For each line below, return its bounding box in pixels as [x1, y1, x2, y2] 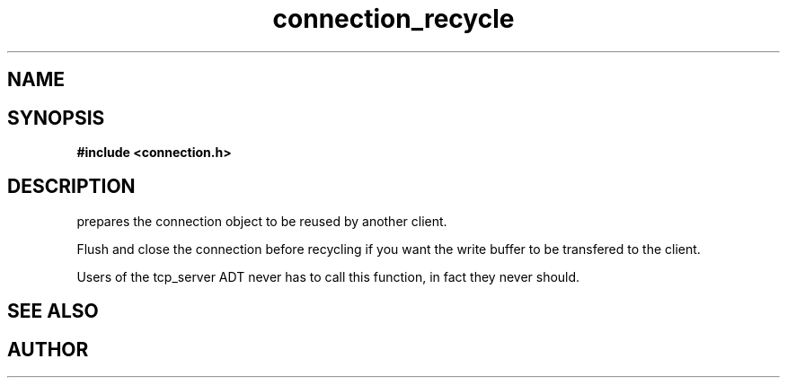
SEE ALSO [7, 300, 99, 323]
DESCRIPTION [7, 175, 136, 198]
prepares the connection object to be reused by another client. [76, 213, 447, 229]
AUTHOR [7, 337, 89, 361]
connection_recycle [272, 4, 515, 34]
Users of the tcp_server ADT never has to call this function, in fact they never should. [76, 268, 580, 284]
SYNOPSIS [7, 106, 105, 129]
